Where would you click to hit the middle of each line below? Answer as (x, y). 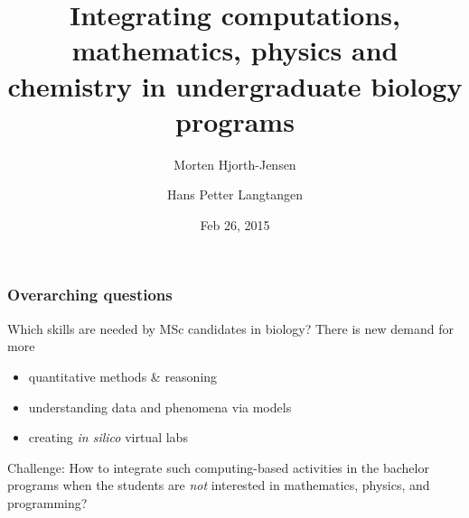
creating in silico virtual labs (108, 437)
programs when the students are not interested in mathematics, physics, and (219, 485)
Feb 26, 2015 (235, 224)
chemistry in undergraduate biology (235, 85)
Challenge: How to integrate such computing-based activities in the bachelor (218, 467)
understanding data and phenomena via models (160, 407)
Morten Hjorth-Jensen (235, 164)
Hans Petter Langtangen (235, 194)
